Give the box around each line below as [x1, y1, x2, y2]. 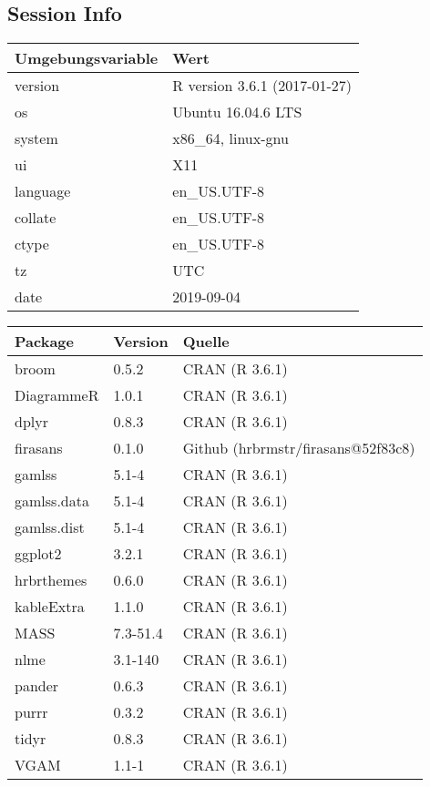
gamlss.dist [15, 516, 85, 538]
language [15, 180, 71, 202]
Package [15, 331, 74, 353]
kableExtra [15, 596, 85, 618]
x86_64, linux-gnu [172, 128, 289, 149]
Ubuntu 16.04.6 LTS [172, 101, 302, 123]
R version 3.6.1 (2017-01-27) [172, 75, 353, 97]
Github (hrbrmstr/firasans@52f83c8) [182, 437, 415, 459]
